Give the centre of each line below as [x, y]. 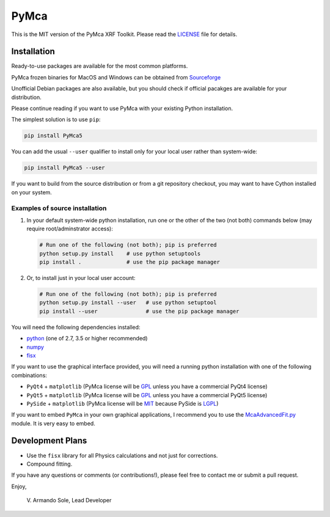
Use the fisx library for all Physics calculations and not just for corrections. [122, 455]
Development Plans [49, 441]
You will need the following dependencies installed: [76, 327]
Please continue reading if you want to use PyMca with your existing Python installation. [122, 108]
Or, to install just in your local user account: [81, 278]
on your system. [31, 192]
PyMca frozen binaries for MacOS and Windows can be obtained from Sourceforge [116, 77]
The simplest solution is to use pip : [56, 120]
